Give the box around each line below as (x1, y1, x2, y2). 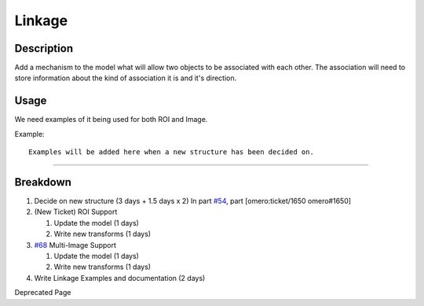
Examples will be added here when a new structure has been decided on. (28, 148, 314, 157)
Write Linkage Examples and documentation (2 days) (34, 273, 206, 282)
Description (14, 42, 74, 55)
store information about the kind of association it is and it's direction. (14, 73, 237, 83)
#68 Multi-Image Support (34, 240, 117, 249)
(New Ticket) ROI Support (34, 207, 118, 216)
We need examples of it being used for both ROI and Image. (14, 115, 208, 124)
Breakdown (14, 175, 72, 189)
